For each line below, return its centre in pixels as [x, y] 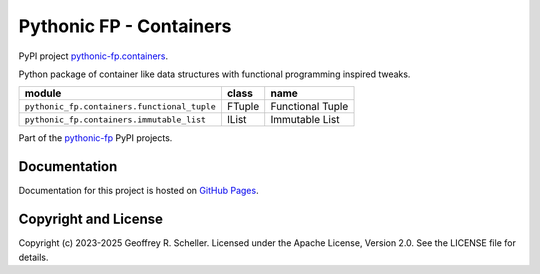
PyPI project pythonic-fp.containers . [93, 56]
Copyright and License [91, 219]
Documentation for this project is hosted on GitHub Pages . [138, 191]
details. [33, 257]
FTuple [243, 107]
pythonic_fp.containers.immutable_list [115, 119]
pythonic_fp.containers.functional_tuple [120, 106]
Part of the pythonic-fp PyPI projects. [95, 138]
